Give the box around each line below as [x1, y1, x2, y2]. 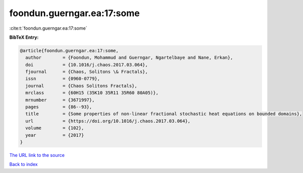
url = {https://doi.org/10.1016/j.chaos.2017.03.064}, [25, 118, 191, 124]
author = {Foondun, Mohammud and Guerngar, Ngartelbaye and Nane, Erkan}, [25, 55, 233, 60]
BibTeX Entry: [9, 34, 39, 40]
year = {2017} [25, 132, 84, 138]
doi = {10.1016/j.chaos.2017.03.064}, [25, 62, 148, 67]
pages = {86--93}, [25, 104, 92, 110]
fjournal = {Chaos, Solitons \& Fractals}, [25, 69, 148, 75]
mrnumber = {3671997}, [25, 97, 95, 103]
